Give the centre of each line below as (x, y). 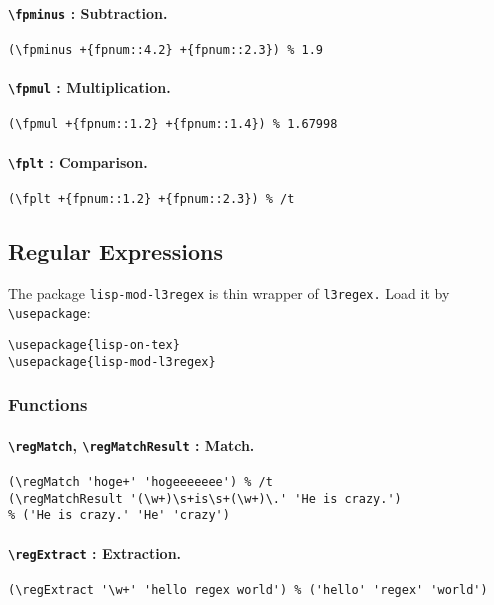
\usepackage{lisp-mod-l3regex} (112, 361)
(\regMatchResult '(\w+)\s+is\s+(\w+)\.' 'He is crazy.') (205, 498)
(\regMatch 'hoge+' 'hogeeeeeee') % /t (140, 482)
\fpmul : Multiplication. (89, 87)
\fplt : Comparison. (78, 161)
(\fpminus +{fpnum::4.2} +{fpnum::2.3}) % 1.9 (165, 49)
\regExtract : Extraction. (95, 552)
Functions (48, 404)
